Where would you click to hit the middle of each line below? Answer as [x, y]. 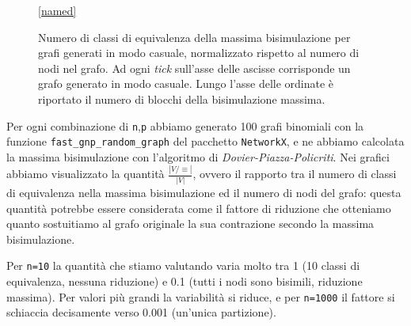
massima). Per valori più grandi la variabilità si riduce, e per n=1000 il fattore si [201, 296]
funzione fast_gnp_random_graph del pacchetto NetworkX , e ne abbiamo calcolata [205, 141]
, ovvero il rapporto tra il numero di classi [295, 174]
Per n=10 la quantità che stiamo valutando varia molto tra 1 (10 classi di [183, 265]
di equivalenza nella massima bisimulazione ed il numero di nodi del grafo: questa [204, 193]
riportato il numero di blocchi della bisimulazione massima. [182, 99]
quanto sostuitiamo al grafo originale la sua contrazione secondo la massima [190, 224]
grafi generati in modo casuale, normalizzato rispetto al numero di [199, 53]
